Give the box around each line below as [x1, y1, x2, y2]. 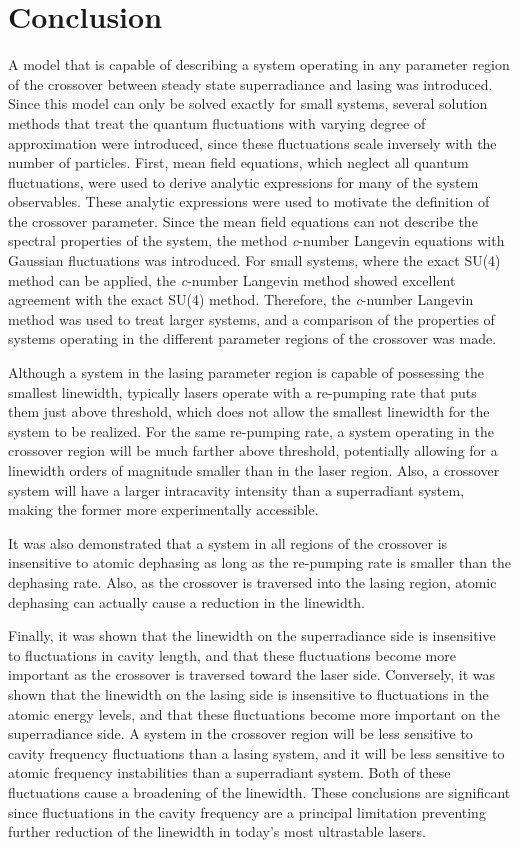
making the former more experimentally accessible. [8, 499, 319, 520]
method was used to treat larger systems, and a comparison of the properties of [8, 308, 495, 329]
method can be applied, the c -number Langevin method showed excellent [8, 269, 456, 290]
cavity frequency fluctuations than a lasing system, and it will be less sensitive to [8, 742, 505, 763]
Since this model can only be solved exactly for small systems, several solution [8, 93, 488, 114]
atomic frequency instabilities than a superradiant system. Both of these [8, 762, 451, 783]
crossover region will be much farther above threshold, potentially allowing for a [8, 440, 498, 461]
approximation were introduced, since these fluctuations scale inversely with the [8, 132, 497, 153]
